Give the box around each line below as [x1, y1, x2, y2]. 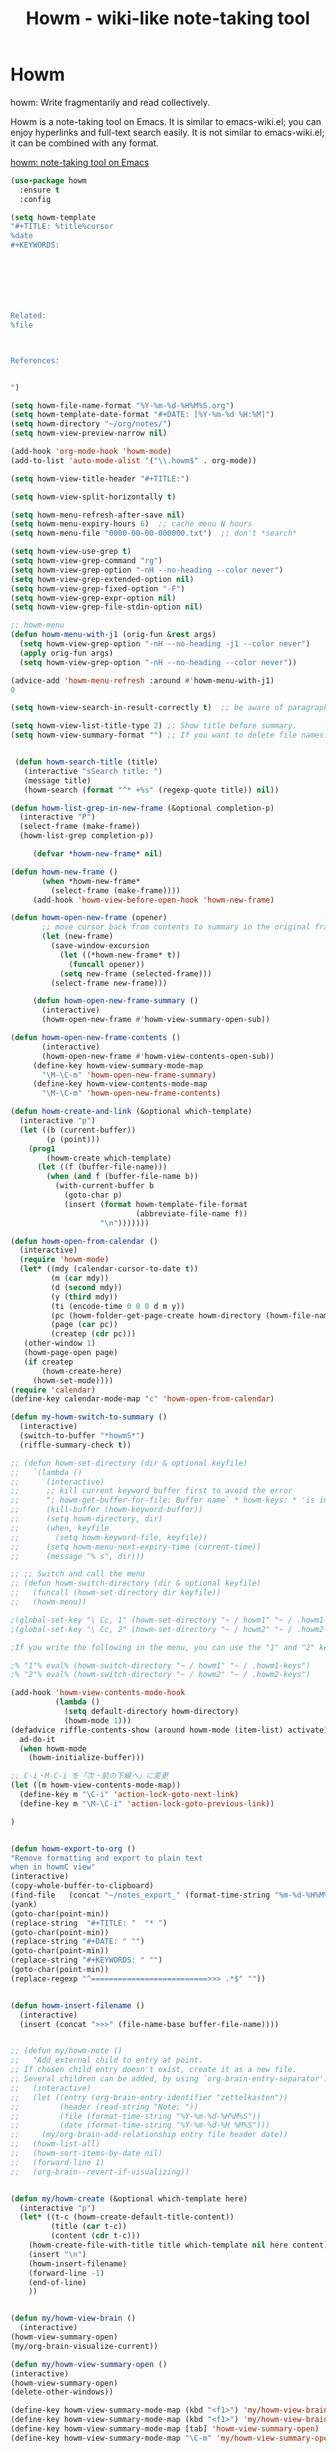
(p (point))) [46, 1134, 101, 1144]
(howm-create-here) [41, 1366, 123, 1376]
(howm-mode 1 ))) [63, 1715, 132, 1726]
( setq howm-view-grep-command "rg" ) [10, 556, 163, 566]
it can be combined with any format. [10, 137, 160, 149]
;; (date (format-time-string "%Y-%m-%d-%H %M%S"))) [10, 2120, 271, 2131]
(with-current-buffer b [54, 1181, 155, 1191]
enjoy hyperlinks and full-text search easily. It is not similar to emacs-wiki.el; [10, 126, 325, 138]
